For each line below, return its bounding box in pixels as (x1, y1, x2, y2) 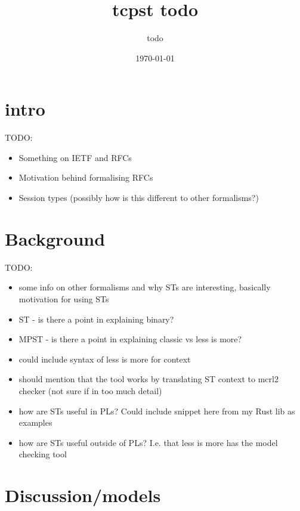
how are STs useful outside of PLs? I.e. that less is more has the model (18, 436, 278, 448)
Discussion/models (5, 483, 161, 507)
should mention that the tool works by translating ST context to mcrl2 (18, 373, 279, 385)
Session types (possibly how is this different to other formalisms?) (18, 191, 259, 204)
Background (5, 226, 106, 250)
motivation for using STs (18, 292, 109, 305)
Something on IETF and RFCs (18, 151, 132, 163)
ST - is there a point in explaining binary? (18, 312, 174, 325)
